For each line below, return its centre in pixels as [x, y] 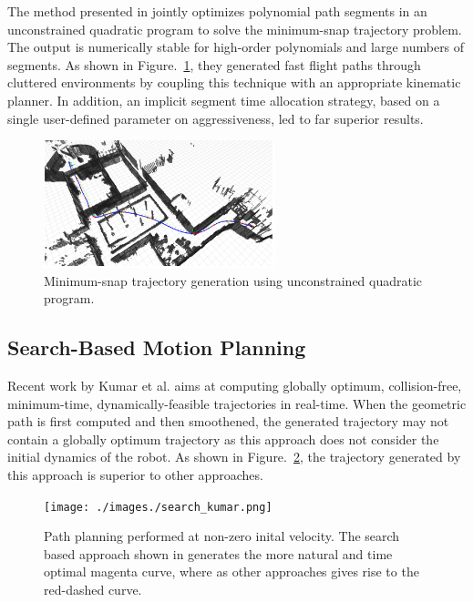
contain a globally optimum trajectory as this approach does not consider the [223, 439]
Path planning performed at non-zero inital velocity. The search [222, 536]
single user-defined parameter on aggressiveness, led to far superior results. [216, 118]
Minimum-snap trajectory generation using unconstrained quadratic [233, 280]
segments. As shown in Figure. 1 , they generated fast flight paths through [214, 64]
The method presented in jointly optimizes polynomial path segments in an [217, 11]
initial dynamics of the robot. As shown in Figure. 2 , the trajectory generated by [234, 457]
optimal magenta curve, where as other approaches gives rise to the [231, 571]
